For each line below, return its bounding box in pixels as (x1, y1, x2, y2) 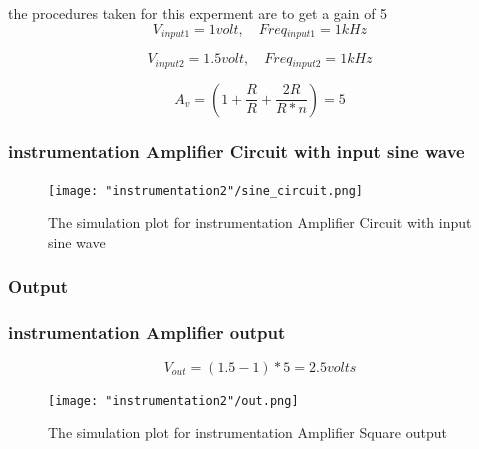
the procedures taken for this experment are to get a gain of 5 (8, 3, 388, 23)
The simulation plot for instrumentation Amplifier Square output (48, 422, 447, 443)
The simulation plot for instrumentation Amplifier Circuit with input (48, 212, 472, 233)
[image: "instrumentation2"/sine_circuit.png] (48, 183, 363, 198)
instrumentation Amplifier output (8, 320, 286, 345)
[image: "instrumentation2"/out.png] (48, 393, 299, 408)
